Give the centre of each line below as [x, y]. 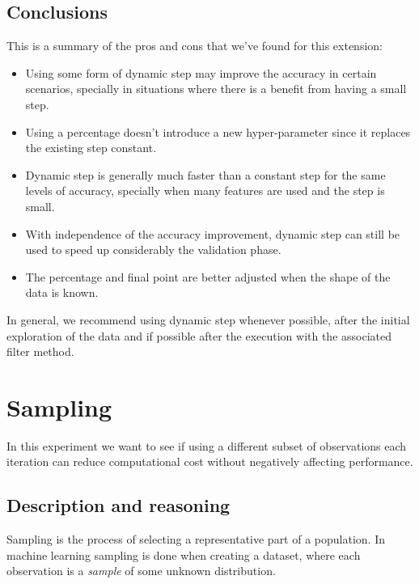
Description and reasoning [119, 505]
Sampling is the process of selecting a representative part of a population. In [196, 539]
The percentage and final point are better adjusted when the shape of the [208, 276]
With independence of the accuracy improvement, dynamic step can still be [213, 233]
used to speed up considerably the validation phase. [153, 250]
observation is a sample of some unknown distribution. [141, 571]
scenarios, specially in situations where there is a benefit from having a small [216, 89]
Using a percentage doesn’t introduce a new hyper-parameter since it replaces [218, 131]
